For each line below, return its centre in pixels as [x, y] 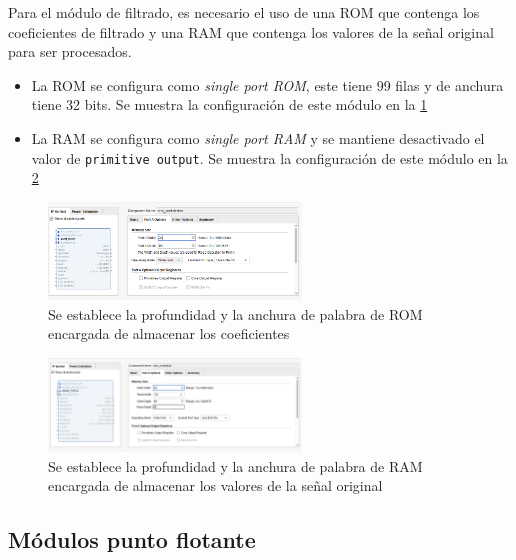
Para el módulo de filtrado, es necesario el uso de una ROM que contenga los [244, 12]
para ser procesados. [70, 51]
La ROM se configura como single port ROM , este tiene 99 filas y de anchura [267, 84]
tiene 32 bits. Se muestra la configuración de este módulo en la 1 [229, 104]
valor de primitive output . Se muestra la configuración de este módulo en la [269, 157]
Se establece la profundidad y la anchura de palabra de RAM [235, 465]
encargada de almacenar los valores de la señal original [215, 485]
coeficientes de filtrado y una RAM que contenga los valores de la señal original [251, 31]
